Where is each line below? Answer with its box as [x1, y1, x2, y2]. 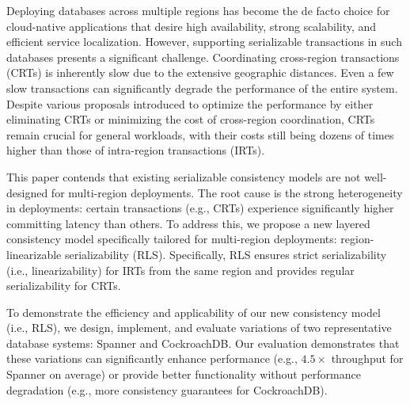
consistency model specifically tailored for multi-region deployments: [6, 231, 337, 247]
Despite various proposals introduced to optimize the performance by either [6, 95, 374, 112]
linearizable [6, 246, 62, 262]
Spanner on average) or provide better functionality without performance [6, 366, 361, 383]
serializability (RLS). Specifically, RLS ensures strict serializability [64, 246, 387, 262]
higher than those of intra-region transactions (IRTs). [6, 142, 265, 158]
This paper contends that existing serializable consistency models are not [6, 168, 361, 185]
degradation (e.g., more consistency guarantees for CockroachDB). [6, 381, 328, 398]
